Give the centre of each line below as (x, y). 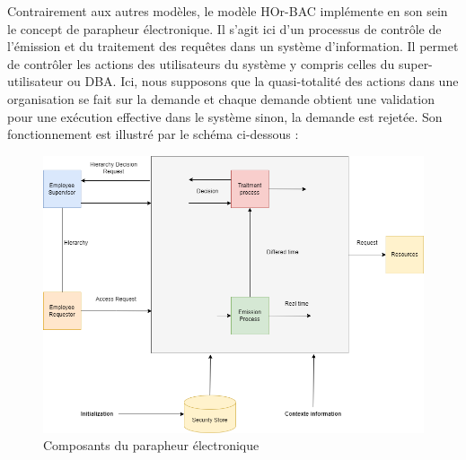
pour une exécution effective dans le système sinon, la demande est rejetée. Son (225, 116)
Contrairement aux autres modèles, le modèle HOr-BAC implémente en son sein (228, 11)
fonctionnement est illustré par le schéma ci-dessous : (153, 134)
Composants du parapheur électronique (151, 445)
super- (415, 63)
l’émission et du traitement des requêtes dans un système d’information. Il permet (233, 46)
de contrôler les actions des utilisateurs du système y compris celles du (201, 63)
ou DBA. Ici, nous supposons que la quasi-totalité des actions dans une (263, 81)
